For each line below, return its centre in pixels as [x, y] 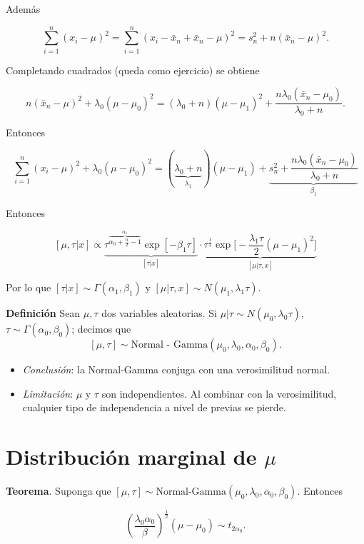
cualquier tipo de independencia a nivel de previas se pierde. [154, 407]
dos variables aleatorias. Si [159, 313]
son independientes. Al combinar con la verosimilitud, [219, 393]
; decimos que [101, 329]
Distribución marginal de [131, 457]
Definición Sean [43, 313]
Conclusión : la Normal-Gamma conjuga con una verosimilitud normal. [176, 369]
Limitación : [48, 393]
